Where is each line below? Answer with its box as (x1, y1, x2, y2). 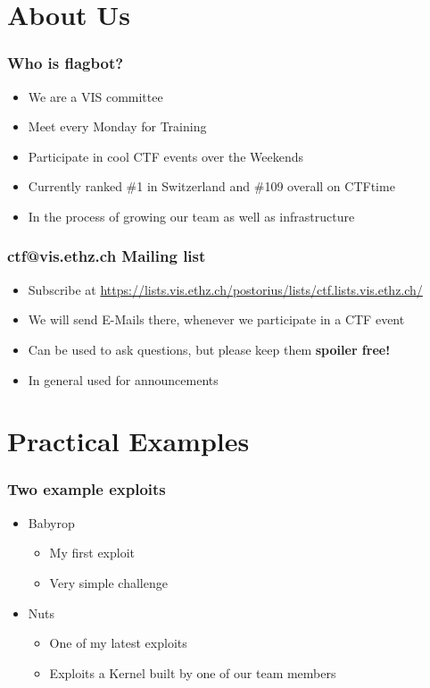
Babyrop (28, 513, 75, 532)
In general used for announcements (28, 370, 219, 389)
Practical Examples (7, 423, 250, 459)
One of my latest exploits (49, 633, 187, 652)
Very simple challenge (49, 573, 168, 592)
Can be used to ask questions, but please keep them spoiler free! (28, 340, 391, 358)
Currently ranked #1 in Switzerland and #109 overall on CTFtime (28, 177, 395, 196)
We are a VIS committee (28, 87, 163, 105)
